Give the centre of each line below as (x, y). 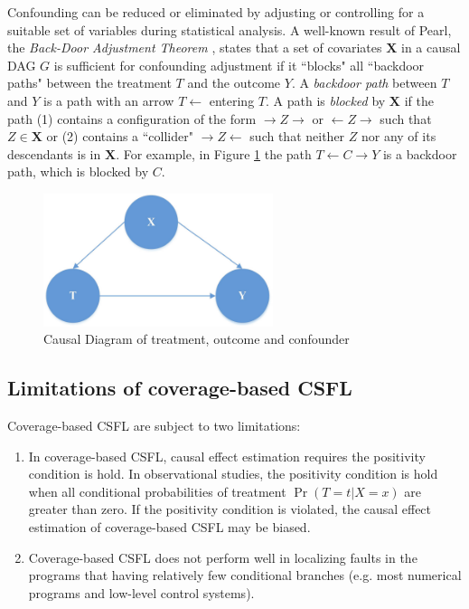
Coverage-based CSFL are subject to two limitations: (154, 426)
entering (232, 100)
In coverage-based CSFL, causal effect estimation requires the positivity (227, 456)
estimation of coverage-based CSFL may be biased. (169, 526)
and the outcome (234, 83)
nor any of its (399, 136)
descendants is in (54, 153)
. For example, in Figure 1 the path (214, 153)
